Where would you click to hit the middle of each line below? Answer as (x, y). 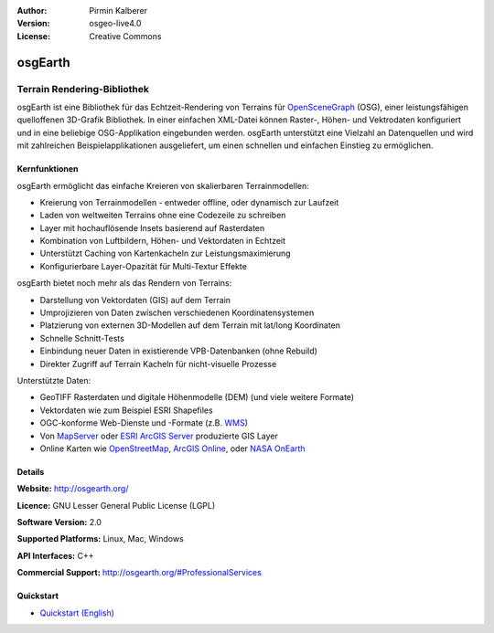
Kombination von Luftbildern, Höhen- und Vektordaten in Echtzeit (163, 241)
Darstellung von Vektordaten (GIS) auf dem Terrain (135, 300)
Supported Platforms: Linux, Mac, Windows (101, 539)
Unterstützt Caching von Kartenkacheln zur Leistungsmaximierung (166, 253)
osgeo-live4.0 (115, 24)
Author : (32, 11)
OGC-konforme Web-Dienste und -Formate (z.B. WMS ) (144, 423)
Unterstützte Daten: (54, 380)
